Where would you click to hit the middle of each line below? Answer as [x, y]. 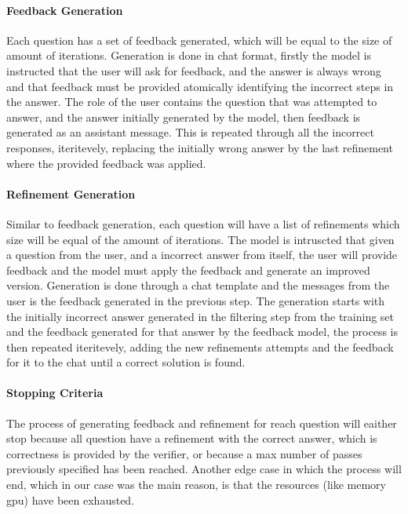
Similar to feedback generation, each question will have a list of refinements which [203, 223]
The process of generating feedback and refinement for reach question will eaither [202, 423]
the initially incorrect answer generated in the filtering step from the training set [200, 316]
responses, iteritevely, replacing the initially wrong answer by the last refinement [200, 147]
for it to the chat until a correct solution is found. [126, 362]
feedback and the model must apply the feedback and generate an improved [188, 270]
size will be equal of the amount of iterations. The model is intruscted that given [200, 239]
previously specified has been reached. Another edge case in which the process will [204, 469]
